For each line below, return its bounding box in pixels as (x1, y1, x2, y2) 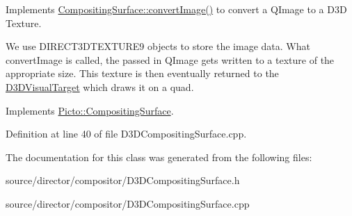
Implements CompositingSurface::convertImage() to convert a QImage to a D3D (6, 2, 347, 16)
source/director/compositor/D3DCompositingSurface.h (6, 173, 240, 188)
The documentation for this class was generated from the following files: (6, 149, 312, 164)
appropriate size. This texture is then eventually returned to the (6, 66, 279, 81)
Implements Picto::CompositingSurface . (6, 103, 174, 117)
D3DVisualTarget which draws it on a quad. (6, 79, 194, 94)
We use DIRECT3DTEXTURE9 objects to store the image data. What (6, 39, 310, 53)
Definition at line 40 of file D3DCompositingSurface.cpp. (6, 126, 247, 141)
